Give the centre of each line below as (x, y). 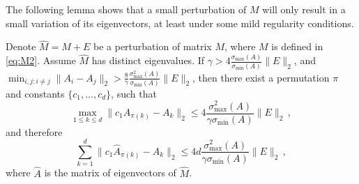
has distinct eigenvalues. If (148, 60)
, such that (134, 93)
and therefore (34, 131)
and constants (35, 93)
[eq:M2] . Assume (41, 60)
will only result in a (304, 9)
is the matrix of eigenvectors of (110, 172)
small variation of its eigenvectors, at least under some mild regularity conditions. (180, 23)
